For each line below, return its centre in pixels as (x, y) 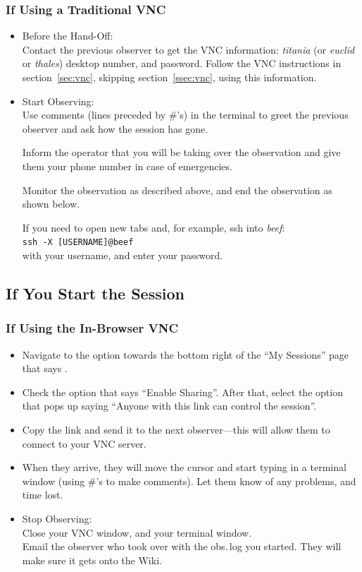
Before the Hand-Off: (68, 36)
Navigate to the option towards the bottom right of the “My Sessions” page (185, 354)
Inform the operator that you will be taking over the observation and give (181, 152)
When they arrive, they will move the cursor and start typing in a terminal (184, 467)
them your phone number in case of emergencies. (127, 166)
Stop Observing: (57, 518)
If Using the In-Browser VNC (92, 328)
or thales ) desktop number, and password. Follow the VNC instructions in (182, 63)
